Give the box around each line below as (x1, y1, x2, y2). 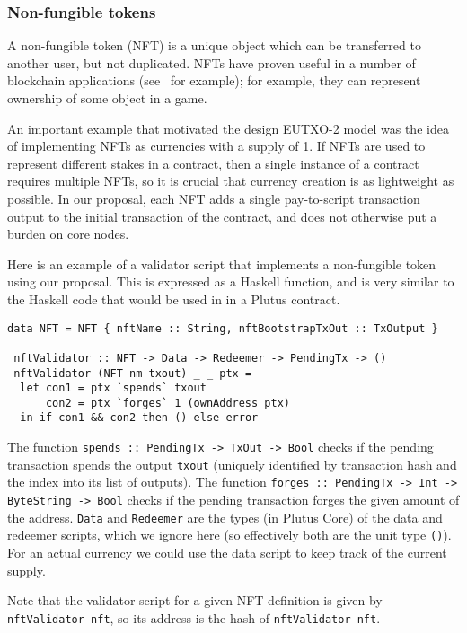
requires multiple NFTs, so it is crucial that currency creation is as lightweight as (7, 171, 454, 190)
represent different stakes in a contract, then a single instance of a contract (7, 154, 419, 172)
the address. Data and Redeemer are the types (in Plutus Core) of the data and (7, 507, 443, 526)
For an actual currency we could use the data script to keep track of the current (7, 543, 447, 562)
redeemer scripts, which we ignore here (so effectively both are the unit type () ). (7, 525, 452, 544)
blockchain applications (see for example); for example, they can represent (7, 71, 421, 90)
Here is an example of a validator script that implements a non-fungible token (7, 254, 436, 273)
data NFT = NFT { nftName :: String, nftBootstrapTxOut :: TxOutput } (7, 321, 438, 335)
